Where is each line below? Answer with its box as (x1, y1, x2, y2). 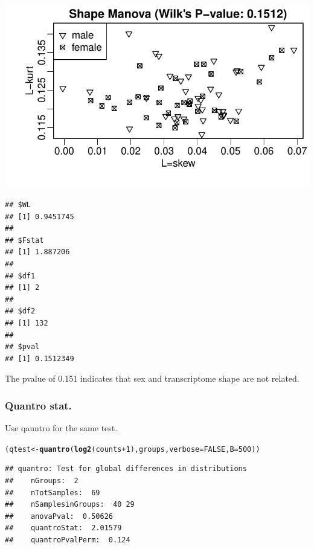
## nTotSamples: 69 (5, 488, 100, 497)
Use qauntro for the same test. (5, 422, 118, 434)
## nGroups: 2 (5, 476, 78, 485)
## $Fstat (5, 236, 44, 245)
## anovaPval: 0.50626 (5, 512, 113, 521)
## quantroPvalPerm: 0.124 (5, 535, 130, 544)
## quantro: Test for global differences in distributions (5, 464, 247, 474)
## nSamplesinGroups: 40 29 (5, 500, 135, 509)
